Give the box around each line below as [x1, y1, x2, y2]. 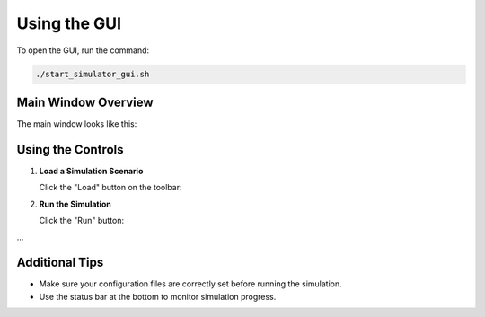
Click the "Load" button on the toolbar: [39, 182, 182, 193]
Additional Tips [16, 255, 104, 270]
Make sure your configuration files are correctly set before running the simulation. [39, 278, 343, 289]
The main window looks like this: [16, 119, 137, 129]
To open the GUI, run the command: [16, 45, 150, 56]
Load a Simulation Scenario [39, 165, 144, 176]
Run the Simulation [39, 198, 112, 209]
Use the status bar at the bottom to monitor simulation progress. [39, 291, 277, 302]
